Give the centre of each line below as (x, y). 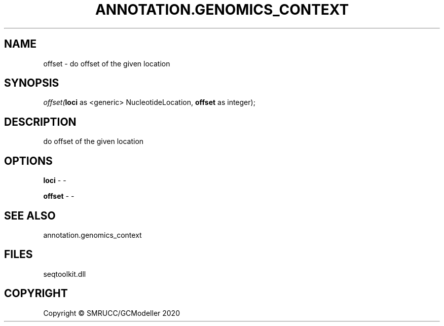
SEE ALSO (30, 215)
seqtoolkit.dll (65, 274)
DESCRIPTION (40, 122)
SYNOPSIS (32, 83)
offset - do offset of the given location (107, 63)
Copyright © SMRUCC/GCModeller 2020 (112, 313)
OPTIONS (28, 161)
